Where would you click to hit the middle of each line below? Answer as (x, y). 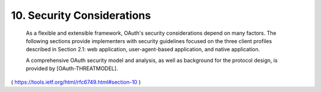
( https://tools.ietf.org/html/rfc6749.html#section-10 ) (76, 82)
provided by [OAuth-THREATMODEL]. (72, 68)
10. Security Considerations (81, 15)
